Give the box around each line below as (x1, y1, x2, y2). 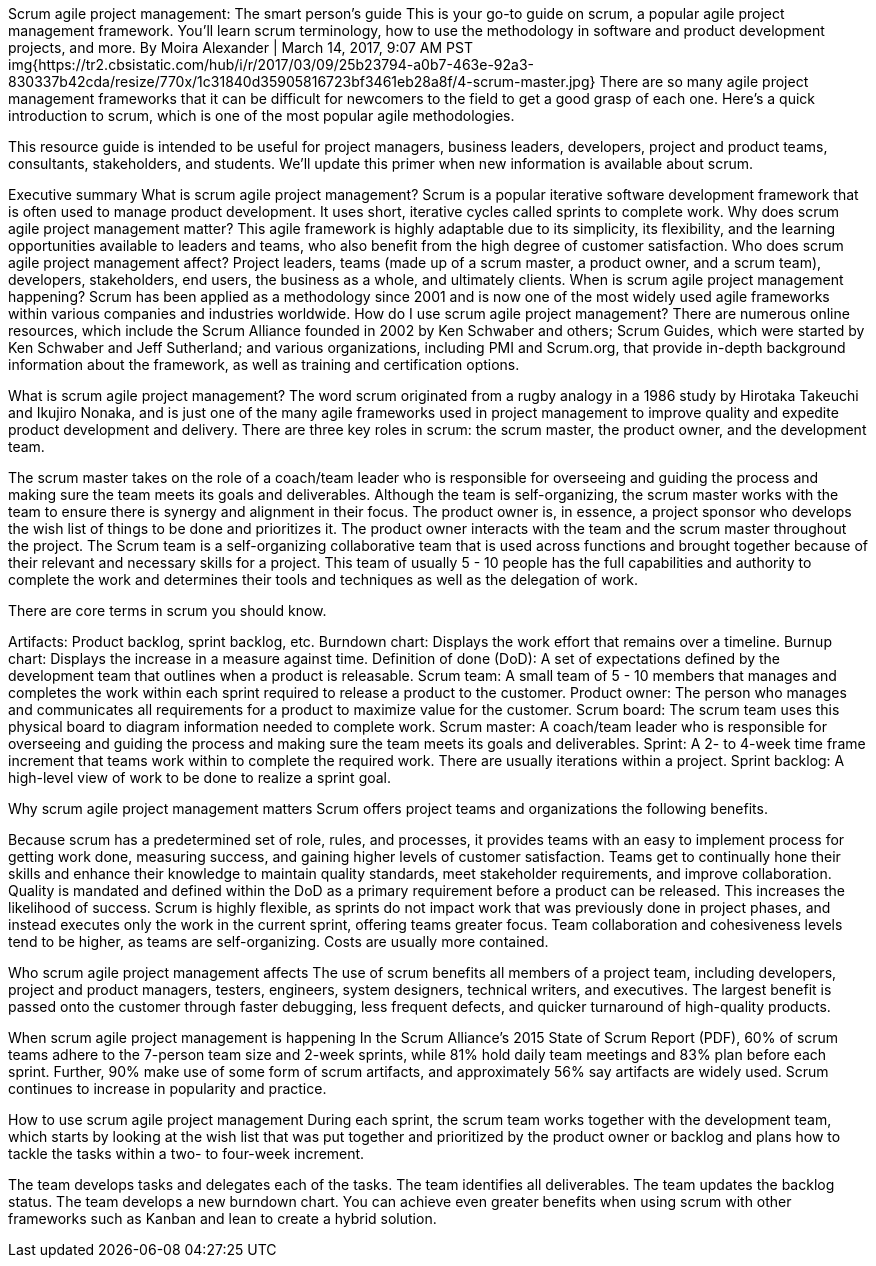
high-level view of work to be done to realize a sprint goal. (8, 769, 392, 786)
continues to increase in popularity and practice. (8, 1080, 327, 1097)
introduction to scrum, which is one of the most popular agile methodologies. (8, 107, 515, 124)
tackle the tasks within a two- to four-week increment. (8, 1145, 365, 1162)
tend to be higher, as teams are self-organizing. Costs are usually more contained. (8, 933, 549, 950)
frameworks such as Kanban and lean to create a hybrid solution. (8, 1210, 437, 1227)
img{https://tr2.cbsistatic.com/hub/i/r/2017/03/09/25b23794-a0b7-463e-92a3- (8, 56, 534, 73)
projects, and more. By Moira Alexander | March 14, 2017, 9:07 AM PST (8, 39, 473, 56)
